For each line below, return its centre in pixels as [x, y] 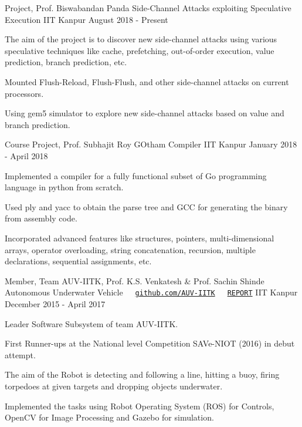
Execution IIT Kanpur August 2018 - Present [86, 19]
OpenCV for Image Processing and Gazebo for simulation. [109, 417]
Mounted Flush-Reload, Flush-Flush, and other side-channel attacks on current [147, 81]
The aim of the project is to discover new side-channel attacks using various [141, 39]
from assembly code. [41, 218]
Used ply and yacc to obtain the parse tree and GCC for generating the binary [146, 206]
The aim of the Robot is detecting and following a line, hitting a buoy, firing [142, 374]
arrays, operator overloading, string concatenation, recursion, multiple [130, 249]
